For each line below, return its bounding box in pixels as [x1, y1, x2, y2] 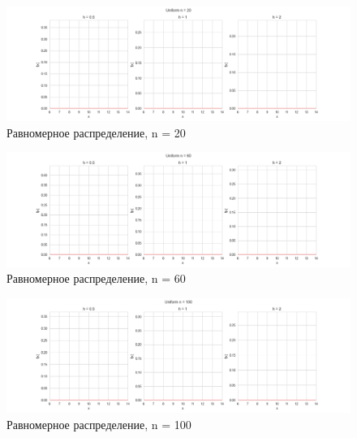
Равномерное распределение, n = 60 [6, 270, 186, 287]
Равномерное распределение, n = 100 [6, 415, 191, 432]
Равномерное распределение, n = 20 [6, 124, 186, 141]
